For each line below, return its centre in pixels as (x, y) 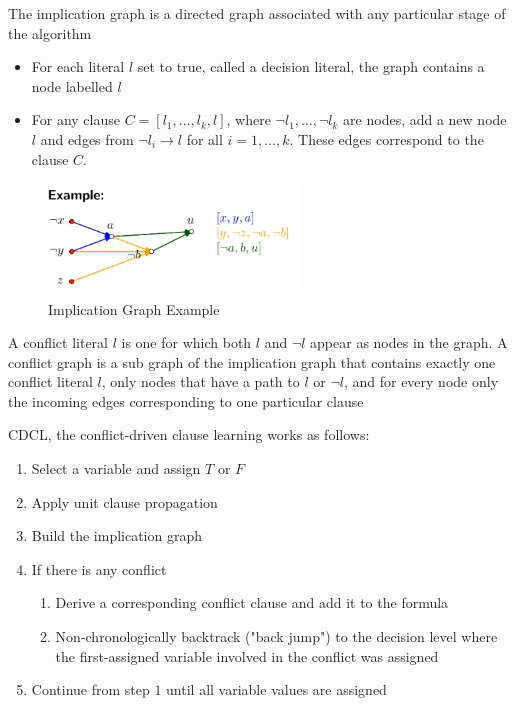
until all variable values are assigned (276, 689)
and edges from (87, 138)
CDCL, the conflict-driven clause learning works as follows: (189, 434)
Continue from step (90, 689)
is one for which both (186, 342)
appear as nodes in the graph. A (409, 342)
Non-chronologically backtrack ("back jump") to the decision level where (276, 636)
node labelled (72, 85)
